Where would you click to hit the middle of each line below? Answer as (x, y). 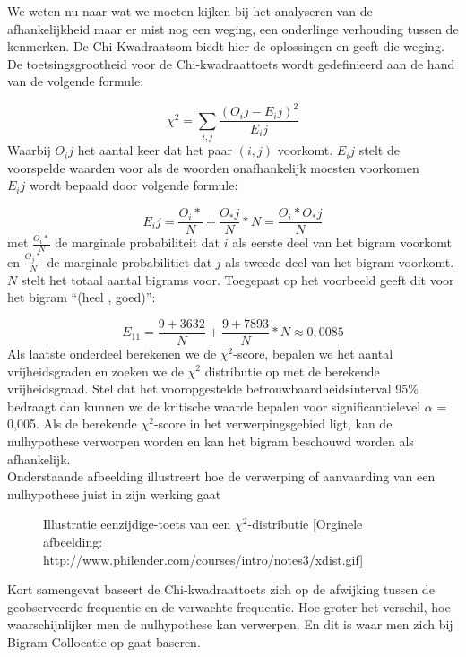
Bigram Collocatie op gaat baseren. (104, 641)
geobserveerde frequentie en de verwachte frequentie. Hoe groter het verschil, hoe (229, 606)
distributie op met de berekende (292, 371)
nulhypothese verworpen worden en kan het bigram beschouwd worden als (211, 441)
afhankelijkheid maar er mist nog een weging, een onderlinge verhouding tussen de (233, 28)
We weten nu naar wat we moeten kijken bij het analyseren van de (190, 11)
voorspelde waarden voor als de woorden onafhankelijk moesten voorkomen (213, 167)
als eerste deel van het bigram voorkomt (342, 242)
